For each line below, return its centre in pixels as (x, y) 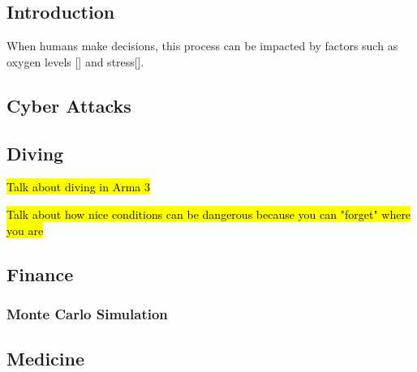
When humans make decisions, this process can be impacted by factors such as (202, 46)
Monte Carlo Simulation (87, 313)
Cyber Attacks (69, 105)
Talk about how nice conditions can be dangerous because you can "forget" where (209, 214)
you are (25, 230)
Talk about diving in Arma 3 (79, 187)
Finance (40, 274)
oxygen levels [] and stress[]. (75, 61)
